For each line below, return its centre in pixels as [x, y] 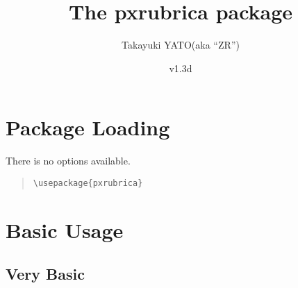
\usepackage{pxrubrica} [88, 183]
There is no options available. [68, 161]
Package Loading [88, 127]
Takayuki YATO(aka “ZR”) [181, 45]
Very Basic [45, 274]
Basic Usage [65, 229]
